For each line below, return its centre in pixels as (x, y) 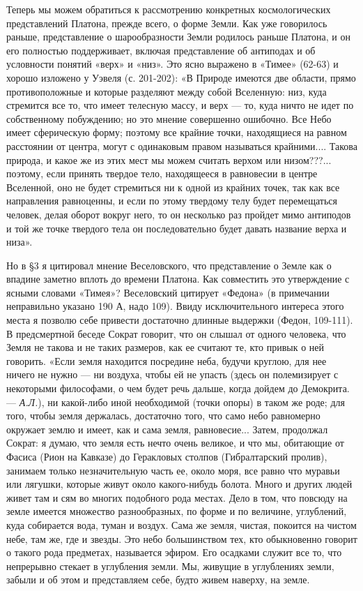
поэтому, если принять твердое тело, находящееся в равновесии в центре (162, 173)
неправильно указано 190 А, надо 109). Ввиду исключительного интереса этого (175, 306)
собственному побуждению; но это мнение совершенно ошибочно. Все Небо (169, 118)
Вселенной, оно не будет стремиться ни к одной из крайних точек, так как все (173, 187)
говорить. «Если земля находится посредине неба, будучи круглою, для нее (167, 360)
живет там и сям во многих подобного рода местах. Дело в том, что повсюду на (177, 497)
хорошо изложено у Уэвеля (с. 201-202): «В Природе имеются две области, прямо (181, 77)
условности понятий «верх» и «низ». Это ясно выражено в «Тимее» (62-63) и (172, 64)
